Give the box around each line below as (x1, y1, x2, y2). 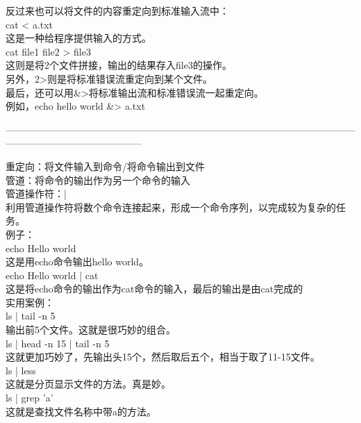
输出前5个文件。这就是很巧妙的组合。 (6, 322, 176, 337)
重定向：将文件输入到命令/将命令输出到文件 (6, 158, 205, 173)
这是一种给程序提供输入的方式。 (6, 31, 151, 45)
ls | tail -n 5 (6, 308, 56, 323)
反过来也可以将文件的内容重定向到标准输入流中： (6, 3, 229, 17)
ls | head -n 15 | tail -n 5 (6, 335, 110, 350)
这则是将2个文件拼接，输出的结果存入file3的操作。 (6, 58, 232, 72)
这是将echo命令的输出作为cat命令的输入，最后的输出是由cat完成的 (6, 281, 303, 296)
